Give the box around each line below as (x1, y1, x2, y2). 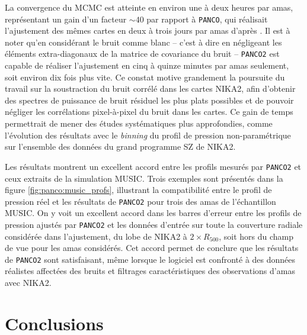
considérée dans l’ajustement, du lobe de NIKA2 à (5, 230, 187, 242)
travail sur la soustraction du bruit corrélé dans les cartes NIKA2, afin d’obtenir (5, 82, 296, 95)
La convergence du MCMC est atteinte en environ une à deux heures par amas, (5, 1, 293, 13)
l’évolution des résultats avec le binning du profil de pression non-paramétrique (5, 128, 291, 141)
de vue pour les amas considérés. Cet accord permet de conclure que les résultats (5, 241, 299, 254)
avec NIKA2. (5, 276, 52, 289)
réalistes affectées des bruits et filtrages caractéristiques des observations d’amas (5, 265, 295, 277)
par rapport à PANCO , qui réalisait (146, 12, 268, 25)
